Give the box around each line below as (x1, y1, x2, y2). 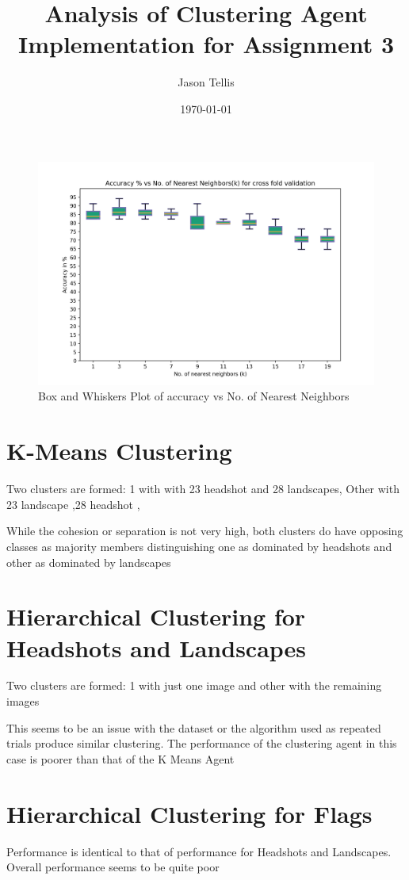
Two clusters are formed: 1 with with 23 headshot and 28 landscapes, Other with (6, 480, 399, 497)
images (6, 693, 40, 710)
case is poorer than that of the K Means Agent (6, 750, 235, 767)
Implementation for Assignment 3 (17, 28, 395, 60)
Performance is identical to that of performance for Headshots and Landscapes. (6, 843, 392, 859)
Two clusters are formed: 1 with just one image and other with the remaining (6, 677, 382, 694)
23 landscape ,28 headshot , (6, 495, 140, 512)
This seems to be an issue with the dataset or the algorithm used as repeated (6, 719, 381, 736)
